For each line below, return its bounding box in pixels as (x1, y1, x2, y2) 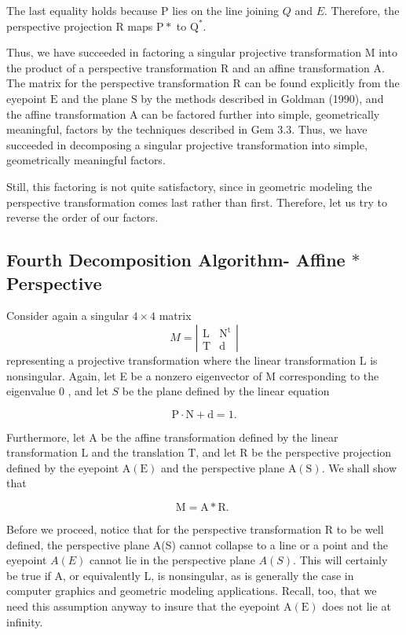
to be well (336, 521, 384, 538)
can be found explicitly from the (244, 75, 400, 91)
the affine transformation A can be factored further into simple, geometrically (6, 105, 380, 122)
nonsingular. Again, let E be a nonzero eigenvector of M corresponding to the (6, 367, 379, 384)
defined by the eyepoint (6, 459, 119, 475)
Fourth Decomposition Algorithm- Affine (6, 248, 346, 272)
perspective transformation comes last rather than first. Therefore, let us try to (6, 193, 387, 210)
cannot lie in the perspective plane (89, 552, 255, 568)
